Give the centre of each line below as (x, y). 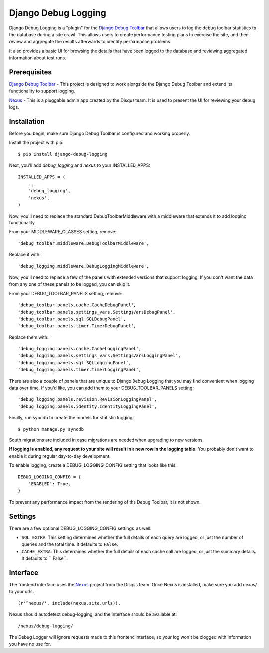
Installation (27, 121)
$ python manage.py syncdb (51, 429)
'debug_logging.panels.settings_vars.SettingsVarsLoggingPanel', (100, 356)
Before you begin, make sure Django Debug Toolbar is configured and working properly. (100, 133)
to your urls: (22, 592)
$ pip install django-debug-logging (63, 154)
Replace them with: (29, 337)
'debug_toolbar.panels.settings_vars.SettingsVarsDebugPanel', (97, 312)
